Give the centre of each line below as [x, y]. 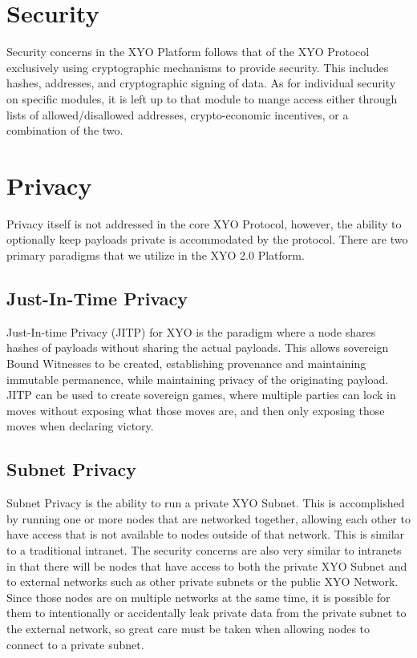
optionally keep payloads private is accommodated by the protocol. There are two [207, 239]
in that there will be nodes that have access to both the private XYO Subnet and [207, 565]
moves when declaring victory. [80, 426]
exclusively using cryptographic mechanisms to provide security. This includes [198, 67]
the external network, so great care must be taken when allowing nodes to [188, 628]
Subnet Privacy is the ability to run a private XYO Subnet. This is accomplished [206, 503]
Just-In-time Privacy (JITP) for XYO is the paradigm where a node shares [191, 331]
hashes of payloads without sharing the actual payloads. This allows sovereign [198, 347]
